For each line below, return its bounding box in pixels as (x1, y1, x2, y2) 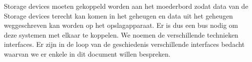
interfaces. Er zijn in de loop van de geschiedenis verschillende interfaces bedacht (4, 39, 245, 49)
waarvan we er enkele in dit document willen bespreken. (4, 48, 171, 59)
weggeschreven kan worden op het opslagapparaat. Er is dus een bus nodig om (4, 20, 238, 30)
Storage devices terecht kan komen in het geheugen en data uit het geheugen (4, 10, 233, 21)
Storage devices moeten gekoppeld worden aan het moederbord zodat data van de (4, 1, 249, 11)
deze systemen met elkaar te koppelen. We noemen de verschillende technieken (4, 29, 238, 40)
